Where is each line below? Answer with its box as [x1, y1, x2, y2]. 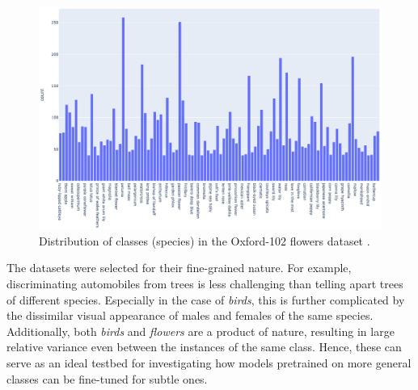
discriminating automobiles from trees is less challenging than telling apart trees [6, 275, 403, 291]
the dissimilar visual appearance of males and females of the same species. [6, 307, 374, 324]
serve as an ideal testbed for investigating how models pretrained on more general [6, 354, 412, 371]
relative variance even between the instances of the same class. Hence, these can [6, 338, 402, 355]
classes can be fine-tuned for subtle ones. [6, 370, 208, 387]
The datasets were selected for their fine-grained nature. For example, [6, 259, 352, 276]
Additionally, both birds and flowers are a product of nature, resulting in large [6, 322, 395, 339]
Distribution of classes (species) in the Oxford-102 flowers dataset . [39, 232, 370, 249]
